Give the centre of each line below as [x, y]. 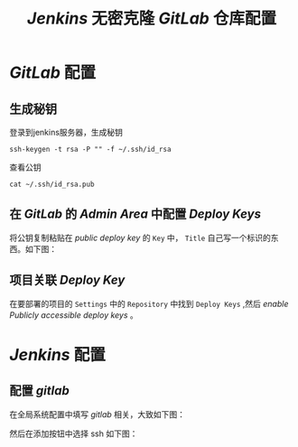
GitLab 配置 [53, 73]
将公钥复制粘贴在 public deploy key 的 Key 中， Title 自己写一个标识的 [140, 237]
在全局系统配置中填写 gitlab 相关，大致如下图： [98, 414]
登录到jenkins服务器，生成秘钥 [66, 132]
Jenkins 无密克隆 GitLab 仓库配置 [152, 19]
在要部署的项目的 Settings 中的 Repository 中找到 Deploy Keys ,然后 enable [149, 303]
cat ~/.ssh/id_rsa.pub [52, 184]
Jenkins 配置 [57, 354]
